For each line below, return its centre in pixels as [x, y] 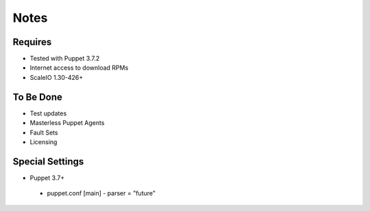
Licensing [44, 142]
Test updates [48, 113]
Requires [32, 42]
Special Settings [48, 161]
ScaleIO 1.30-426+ [57, 77]
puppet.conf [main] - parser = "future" [101, 193]
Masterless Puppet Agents [67, 123]
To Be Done [38, 97]
